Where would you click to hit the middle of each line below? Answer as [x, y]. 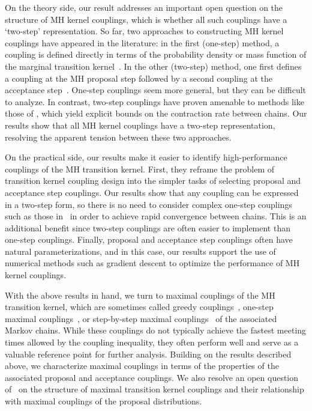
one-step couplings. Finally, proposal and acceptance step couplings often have [149, 239]
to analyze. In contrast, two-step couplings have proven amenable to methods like [154, 101]
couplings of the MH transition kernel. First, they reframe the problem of [140, 169]
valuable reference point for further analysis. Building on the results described [148, 354]
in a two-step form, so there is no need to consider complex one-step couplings [148, 204]
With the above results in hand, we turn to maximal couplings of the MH [140, 295]
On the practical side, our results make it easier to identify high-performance [146, 157]
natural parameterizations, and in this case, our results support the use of [140, 251]
